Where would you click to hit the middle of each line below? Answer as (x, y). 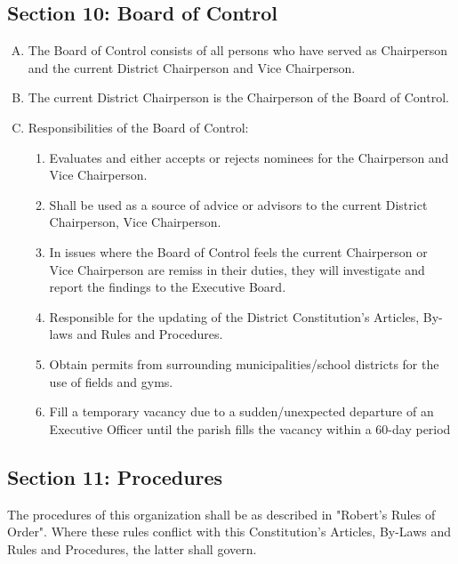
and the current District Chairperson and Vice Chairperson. (192, 67)
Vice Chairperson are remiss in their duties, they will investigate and (237, 269)
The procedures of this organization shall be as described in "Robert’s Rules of (221, 514)
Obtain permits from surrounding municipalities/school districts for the (244, 363)
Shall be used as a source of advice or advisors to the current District (238, 204)
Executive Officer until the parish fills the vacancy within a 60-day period (250, 428)
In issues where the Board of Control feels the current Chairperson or (238, 251)
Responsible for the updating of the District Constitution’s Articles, (234, 316)
